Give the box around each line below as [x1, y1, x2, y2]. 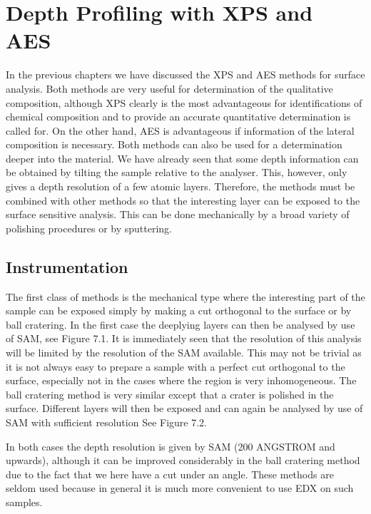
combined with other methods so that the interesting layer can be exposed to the [6, 192, 360, 207]
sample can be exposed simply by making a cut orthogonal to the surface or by [6, 303, 352, 318]
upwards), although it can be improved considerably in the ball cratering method [6, 453, 360, 468]
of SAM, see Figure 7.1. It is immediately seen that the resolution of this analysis [6, 331, 362, 346]
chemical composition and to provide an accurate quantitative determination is [6, 109, 351, 124]
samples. [6, 494, 43, 509]
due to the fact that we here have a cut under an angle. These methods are [6, 466, 334, 481]
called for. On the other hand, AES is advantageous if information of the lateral [6, 123, 355, 138]
